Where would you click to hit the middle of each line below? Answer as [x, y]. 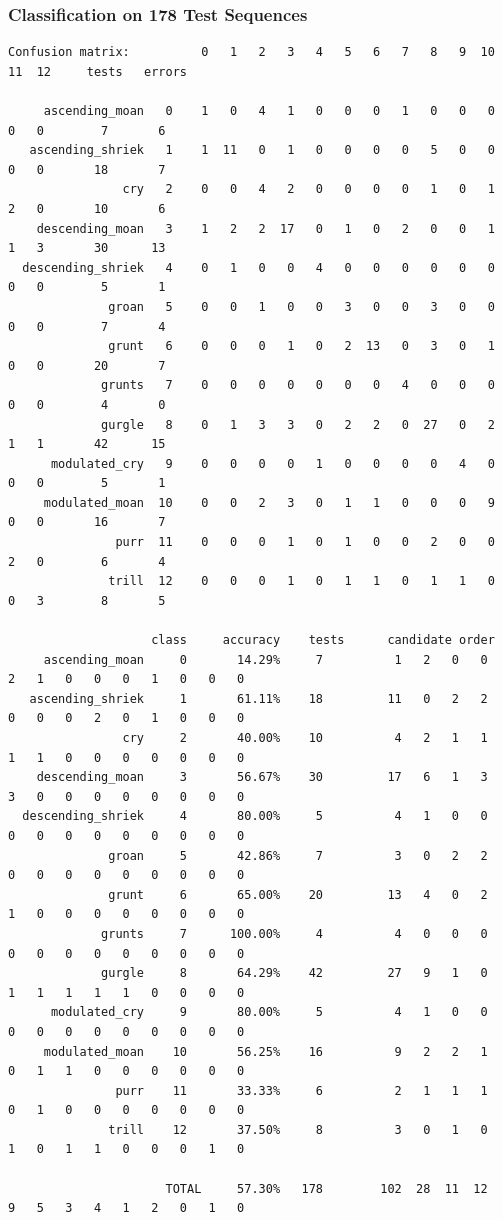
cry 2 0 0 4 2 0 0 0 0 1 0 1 [308, 189]
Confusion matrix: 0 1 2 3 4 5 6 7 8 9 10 [251, 52]
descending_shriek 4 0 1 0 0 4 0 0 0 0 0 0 [258, 267]
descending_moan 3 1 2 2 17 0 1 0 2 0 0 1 [265, 228]
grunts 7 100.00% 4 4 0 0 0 [294, 933]
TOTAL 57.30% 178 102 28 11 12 [326, 1188]
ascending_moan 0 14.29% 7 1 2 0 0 [265, 659]
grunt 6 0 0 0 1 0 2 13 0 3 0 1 [301, 346]
